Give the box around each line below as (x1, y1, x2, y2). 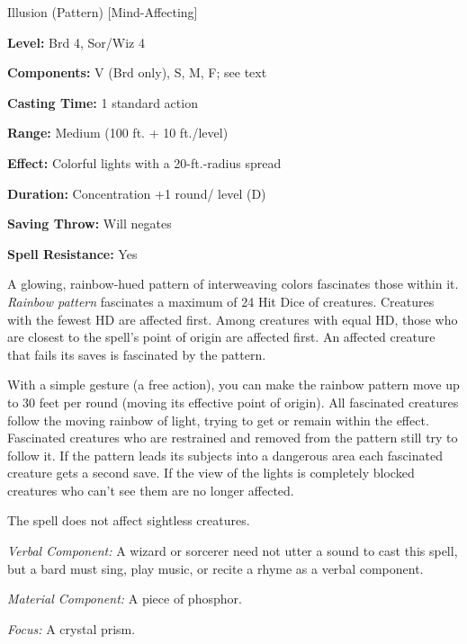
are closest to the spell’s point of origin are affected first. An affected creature (7, 327, 436, 346)
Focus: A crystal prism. (7, 619, 136, 638)
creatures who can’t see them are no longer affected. (7, 480, 294, 499)
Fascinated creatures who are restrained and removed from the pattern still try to (7, 428, 458, 447)
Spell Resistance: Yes (7, 244, 138, 263)
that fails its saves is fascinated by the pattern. (7, 344, 266, 363)
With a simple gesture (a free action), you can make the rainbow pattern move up (7, 375, 460, 394)
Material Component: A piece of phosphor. (7, 589, 242, 608)
